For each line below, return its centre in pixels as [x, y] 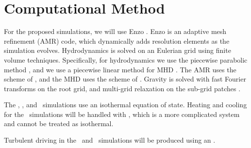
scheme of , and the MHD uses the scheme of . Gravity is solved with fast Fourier [125, 79]
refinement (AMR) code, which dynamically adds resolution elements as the [117, 41]
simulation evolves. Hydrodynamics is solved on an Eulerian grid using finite [117, 50]
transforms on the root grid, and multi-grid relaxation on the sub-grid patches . [122, 88]
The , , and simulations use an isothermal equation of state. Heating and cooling [125, 105]
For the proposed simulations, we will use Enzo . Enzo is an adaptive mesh [115, 31]
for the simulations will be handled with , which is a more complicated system [122, 114]
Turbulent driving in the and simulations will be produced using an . [110, 140]
